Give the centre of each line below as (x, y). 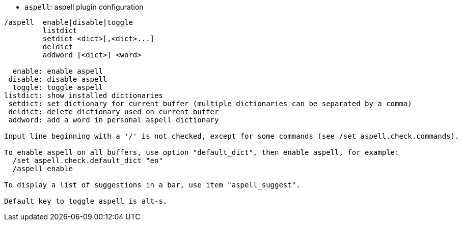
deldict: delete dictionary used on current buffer (114, 112)
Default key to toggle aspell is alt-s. (86, 201)
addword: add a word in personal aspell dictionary (114, 120)
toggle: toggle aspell (58, 87)
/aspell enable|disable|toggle (69, 22)
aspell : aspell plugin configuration (84, 7)
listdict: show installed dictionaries (84, 95)
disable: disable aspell (58, 79)
